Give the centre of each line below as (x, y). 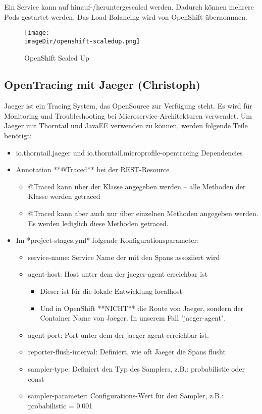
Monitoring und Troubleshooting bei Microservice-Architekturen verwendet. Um (128, 115)
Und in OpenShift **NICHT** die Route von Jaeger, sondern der (142, 308)
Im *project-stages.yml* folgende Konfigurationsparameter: (107, 240)
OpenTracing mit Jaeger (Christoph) (102, 85)
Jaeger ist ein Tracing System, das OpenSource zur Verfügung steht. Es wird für (128, 106)
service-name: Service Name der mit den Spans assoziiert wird (124, 257)
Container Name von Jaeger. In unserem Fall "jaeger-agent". (133, 318)
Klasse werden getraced (64, 196)
